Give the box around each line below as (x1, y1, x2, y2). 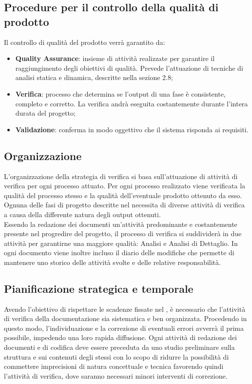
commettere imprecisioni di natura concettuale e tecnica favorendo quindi (4, 361, 224, 371)
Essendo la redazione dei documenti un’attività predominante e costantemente (4, 219, 237, 229)
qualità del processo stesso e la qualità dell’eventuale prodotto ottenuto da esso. (4, 190, 242, 200)
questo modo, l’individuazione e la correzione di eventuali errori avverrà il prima (4, 323, 244, 333)
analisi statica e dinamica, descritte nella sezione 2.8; (15, 72, 173, 82)
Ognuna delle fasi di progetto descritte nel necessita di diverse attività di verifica (4, 200, 245, 210)
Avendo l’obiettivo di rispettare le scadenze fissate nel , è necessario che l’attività (4, 303, 246, 314)
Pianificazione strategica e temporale (4, 281, 194, 296)
